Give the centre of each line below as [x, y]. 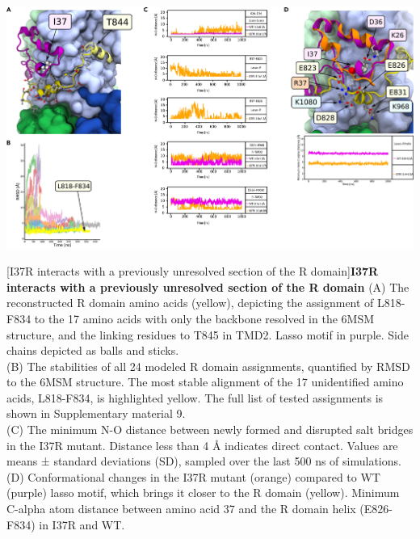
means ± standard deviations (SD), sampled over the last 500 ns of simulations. [204, 461]
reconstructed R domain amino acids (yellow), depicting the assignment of [190, 303]
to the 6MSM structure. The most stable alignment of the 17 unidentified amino [205, 382]
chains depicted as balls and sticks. [93, 350]
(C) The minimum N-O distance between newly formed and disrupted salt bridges [210, 430]
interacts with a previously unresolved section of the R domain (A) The [208, 286]
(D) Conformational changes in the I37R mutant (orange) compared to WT [193, 476]
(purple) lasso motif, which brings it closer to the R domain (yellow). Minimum [203, 493]
